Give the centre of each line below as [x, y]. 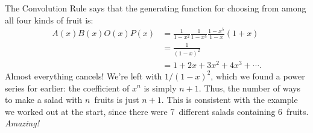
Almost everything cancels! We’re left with [84, 76]
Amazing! [22, 123]
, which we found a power [258, 76]
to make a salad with [44, 100]
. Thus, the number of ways [250, 88]
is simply [160, 88]
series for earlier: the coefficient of [67, 88]
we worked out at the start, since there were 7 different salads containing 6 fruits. [157, 111]
